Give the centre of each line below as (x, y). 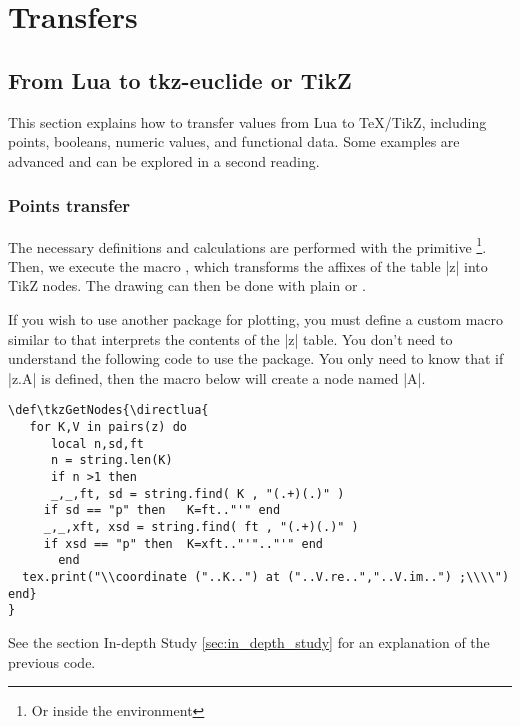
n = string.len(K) (111, 460)
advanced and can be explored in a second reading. (164, 160)
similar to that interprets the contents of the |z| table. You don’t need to (230, 338)
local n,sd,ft (97, 443)
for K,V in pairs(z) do (108, 427)
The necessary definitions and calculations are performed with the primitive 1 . (247, 245)
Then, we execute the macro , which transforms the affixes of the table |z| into (248, 265)
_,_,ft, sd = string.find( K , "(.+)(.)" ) (197, 493)
